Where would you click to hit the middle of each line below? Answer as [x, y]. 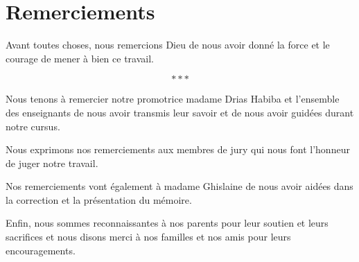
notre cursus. [33, 126]
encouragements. [41, 250]
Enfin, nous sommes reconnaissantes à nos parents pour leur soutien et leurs [167, 223]
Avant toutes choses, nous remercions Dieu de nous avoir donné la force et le [168, 45]
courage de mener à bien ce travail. [80, 58]
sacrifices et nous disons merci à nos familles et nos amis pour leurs [148, 237]
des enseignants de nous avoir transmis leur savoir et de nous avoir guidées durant [180, 112]
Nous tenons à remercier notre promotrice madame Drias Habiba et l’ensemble [173, 99]
